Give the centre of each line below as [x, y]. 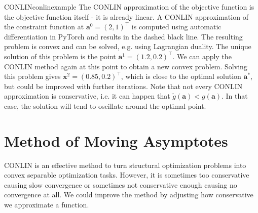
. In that [234, 96]
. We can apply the [202, 56]
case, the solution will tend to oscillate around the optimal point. [105, 105]
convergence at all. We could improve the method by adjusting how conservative [129, 195]
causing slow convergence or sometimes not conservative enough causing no [121, 184]
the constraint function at [44, 27]
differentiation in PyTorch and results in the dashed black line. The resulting [123, 36]
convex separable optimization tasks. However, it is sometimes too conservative [127, 175]
